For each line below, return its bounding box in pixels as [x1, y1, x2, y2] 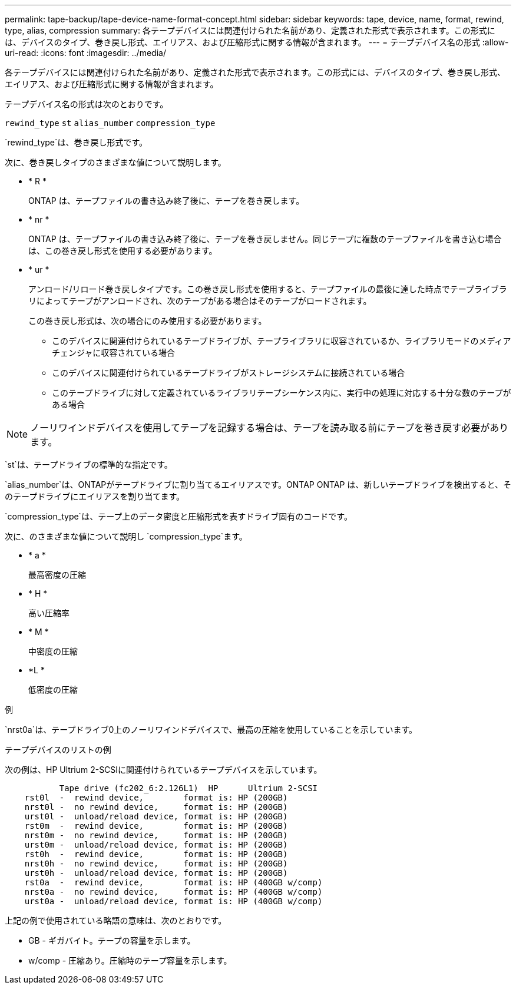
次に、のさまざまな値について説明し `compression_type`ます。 [5, 531, 247, 541]
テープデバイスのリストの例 [5, 745, 111, 755]
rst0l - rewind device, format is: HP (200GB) [24, 793, 288, 802]
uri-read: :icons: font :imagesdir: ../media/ [5, 48, 166, 58]
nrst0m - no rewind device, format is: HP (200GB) [24, 831, 288, 840]
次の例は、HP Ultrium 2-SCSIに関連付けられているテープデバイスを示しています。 [5, 765, 322, 775]
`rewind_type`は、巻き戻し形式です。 [5, 137, 148, 147]
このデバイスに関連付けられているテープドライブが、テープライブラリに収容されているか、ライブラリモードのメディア [52, 336, 511, 346]
